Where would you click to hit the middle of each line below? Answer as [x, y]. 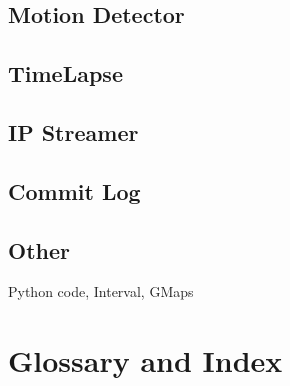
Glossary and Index [145, 360]
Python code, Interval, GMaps [101, 291]
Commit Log [74, 190]
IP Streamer [73, 131]
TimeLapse [65, 73]
